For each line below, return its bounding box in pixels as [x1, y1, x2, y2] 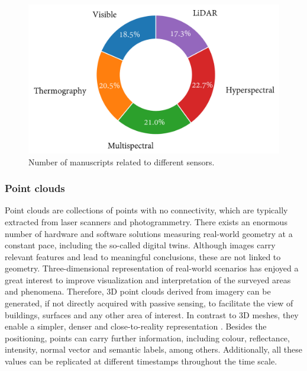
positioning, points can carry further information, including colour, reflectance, [5, 331, 290, 344]
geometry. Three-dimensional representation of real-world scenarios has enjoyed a [5, 262, 299, 274]
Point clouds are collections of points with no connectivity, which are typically [5, 204, 288, 216]
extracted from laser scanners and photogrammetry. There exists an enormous [5, 215, 287, 228]
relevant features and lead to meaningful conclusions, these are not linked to [5, 250, 281, 263]
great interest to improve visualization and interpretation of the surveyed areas [5, 273, 291, 286]
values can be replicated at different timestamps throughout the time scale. [5, 355, 277, 367]
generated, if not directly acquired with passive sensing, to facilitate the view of [5, 297, 293, 309]
